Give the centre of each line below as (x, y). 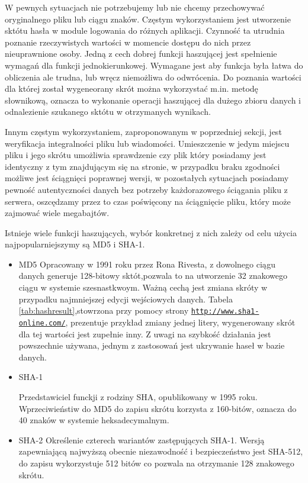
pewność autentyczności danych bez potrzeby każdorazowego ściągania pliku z (146, 189)
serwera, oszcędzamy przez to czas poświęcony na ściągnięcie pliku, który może (148, 201)
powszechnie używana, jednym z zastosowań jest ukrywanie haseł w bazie (152, 345)
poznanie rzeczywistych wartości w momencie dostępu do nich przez (128, 42)
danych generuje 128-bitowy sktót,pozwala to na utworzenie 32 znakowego (153, 276)
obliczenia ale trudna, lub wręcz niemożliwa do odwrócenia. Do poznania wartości (153, 77)
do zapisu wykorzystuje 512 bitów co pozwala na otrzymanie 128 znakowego (156, 463)
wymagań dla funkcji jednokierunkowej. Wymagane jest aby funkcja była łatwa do (154, 65)
